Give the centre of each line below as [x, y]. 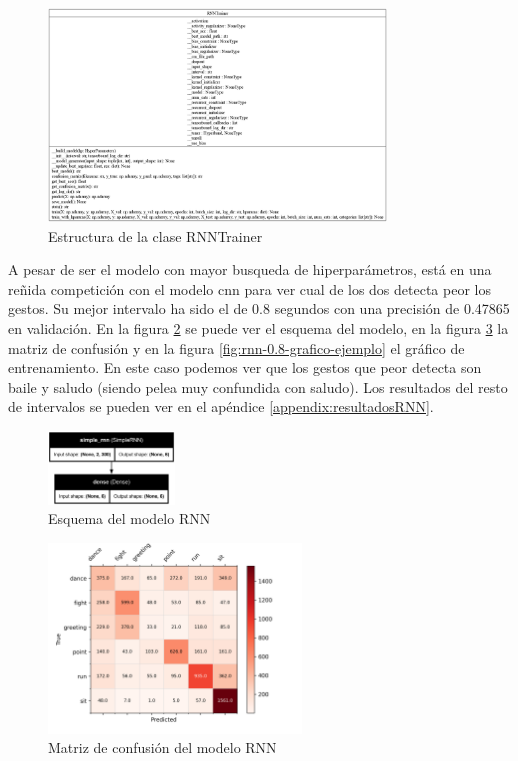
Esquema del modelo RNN [129, 518]
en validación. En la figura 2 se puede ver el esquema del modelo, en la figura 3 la [258, 327]
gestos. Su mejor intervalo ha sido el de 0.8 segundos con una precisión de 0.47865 [259, 308]
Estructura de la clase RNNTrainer [155, 235]
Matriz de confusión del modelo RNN [162, 747]
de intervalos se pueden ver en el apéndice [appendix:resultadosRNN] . [221, 406]
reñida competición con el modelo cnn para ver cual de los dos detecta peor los [249, 288]
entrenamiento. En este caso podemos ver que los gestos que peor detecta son [245, 367]
